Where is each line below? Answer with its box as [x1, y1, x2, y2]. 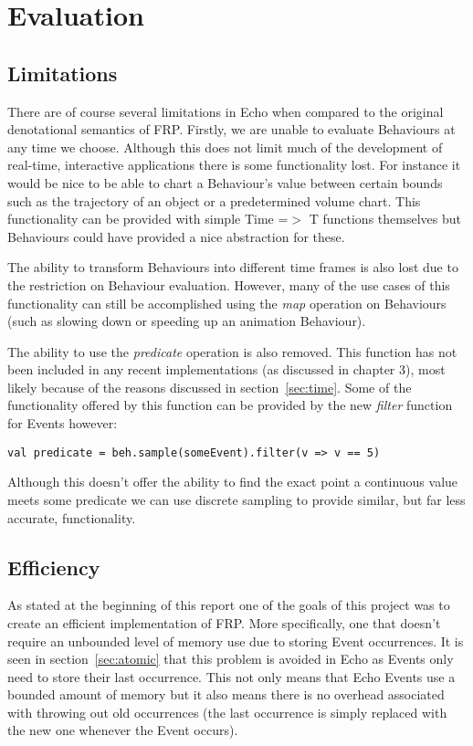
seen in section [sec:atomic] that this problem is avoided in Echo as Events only [7, 649, 454, 668]
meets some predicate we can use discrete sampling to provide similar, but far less [7, 489, 466, 509]
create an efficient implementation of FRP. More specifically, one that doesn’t [7, 613, 441, 632]
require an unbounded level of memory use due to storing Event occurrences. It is [7, 631, 464, 650]
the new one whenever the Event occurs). [7, 720, 238, 740]
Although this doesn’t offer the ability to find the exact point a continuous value [7, 472, 458, 491]
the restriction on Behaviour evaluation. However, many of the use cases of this [7, 275, 450, 294]
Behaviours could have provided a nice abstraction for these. [7, 226, 345, 246]
